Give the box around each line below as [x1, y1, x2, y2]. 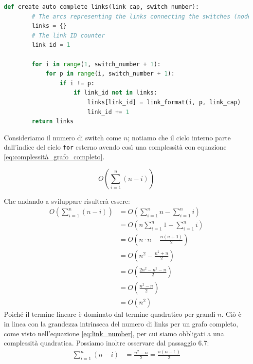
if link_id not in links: [73, 89, 158, 96]
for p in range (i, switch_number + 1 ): [45, 70, 175, 77]
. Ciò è [221, 309, 241, 319]
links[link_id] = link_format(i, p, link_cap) [87, 98, 241, 106]
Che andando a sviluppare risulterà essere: [4, 195, 130, 206]
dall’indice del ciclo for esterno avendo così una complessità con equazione [4, 142, 227, 152]
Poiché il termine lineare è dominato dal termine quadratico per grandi [4, 309, 216, 319]
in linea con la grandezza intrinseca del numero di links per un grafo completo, [4, 318, 238, 328]
